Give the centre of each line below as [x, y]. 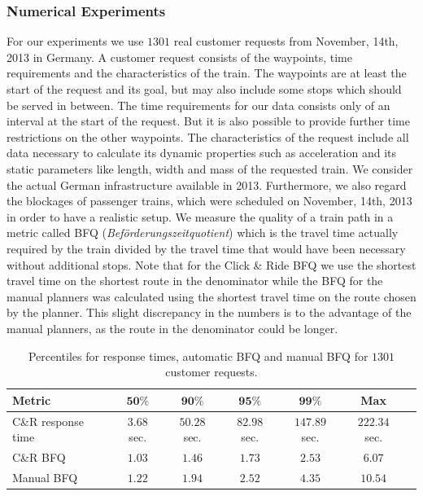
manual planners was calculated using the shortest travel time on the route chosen [211, 296]
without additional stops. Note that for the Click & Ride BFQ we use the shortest [211, 264]
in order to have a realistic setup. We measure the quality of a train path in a [200, 216]
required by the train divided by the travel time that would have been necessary [206, 248]
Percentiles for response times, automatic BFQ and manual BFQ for [198, 356]
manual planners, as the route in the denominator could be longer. [172, 328]
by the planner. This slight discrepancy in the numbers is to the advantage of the [209, 312]
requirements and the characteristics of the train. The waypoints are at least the [207, 73]
